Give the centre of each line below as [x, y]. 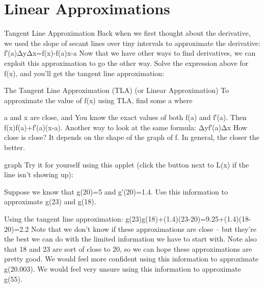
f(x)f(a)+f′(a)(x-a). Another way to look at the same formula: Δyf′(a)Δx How [126, 127]
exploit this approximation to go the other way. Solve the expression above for [126, 63]
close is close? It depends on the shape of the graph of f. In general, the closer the [132, 137]
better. [15, 147]
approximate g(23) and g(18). [50, 201]
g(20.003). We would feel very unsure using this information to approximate [123, 269]
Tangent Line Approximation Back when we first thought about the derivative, [127, 33]
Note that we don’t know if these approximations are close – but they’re [143, 229]
